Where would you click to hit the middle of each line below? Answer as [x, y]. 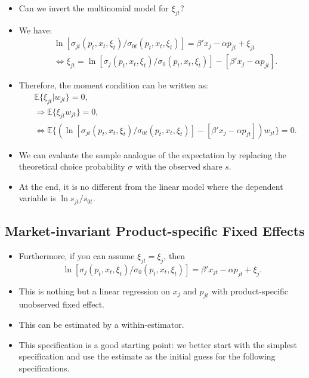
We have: [35, 30]
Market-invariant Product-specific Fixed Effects [155, 231]
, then [174, 255]
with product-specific [250, 291]
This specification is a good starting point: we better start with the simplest [158, 344]
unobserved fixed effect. [62, 304]
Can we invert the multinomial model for [94, 8]
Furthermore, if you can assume [77, 255]
